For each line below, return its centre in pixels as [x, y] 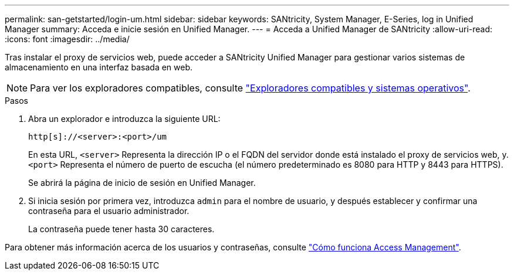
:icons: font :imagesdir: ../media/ [67, 39]
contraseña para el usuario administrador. [109, 211]
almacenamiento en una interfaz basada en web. [99, 67]
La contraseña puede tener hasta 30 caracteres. [121, 229]
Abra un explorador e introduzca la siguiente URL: [124, 119]
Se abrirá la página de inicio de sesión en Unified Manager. [142, 183]
